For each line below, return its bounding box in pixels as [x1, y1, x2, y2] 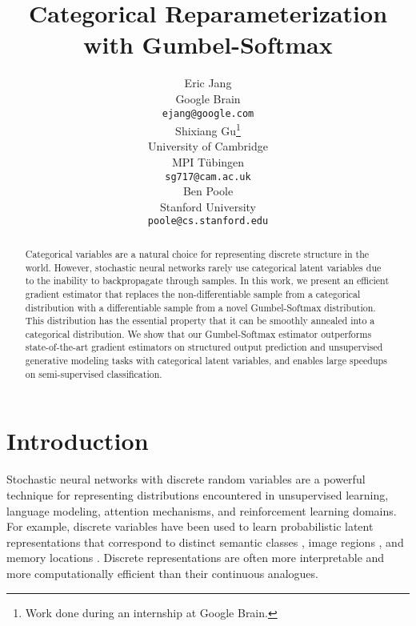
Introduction [6, 424, 149, 457]
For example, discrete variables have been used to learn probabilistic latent [6, 518, 374, 535]
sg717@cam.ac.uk [165, 171, 251, 183]
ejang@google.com [162, 107, 254, 119]
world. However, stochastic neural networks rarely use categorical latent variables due [25, 260, 382, 274]
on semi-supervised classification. [25, 367, 162, 380]
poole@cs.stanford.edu [147, 215, 269, 227]
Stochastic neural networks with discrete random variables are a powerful [6, 471, 366, 488]
